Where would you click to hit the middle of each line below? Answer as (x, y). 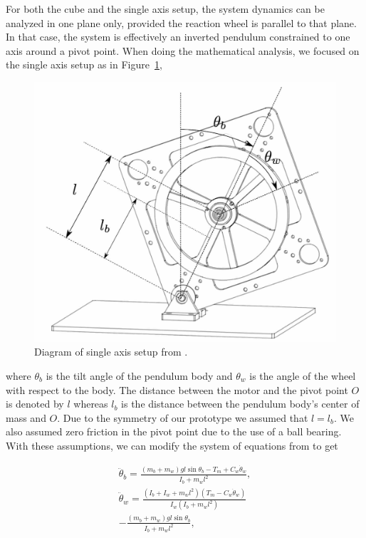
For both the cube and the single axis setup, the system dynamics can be (165, 9)
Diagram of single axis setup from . (111, 352)
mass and (26, 417)
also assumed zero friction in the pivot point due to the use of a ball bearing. (174, 431)
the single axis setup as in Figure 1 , (84, 64)
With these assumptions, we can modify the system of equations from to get (172, 445)
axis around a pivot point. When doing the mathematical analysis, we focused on (183, 50)
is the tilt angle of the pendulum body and (139, 375)
